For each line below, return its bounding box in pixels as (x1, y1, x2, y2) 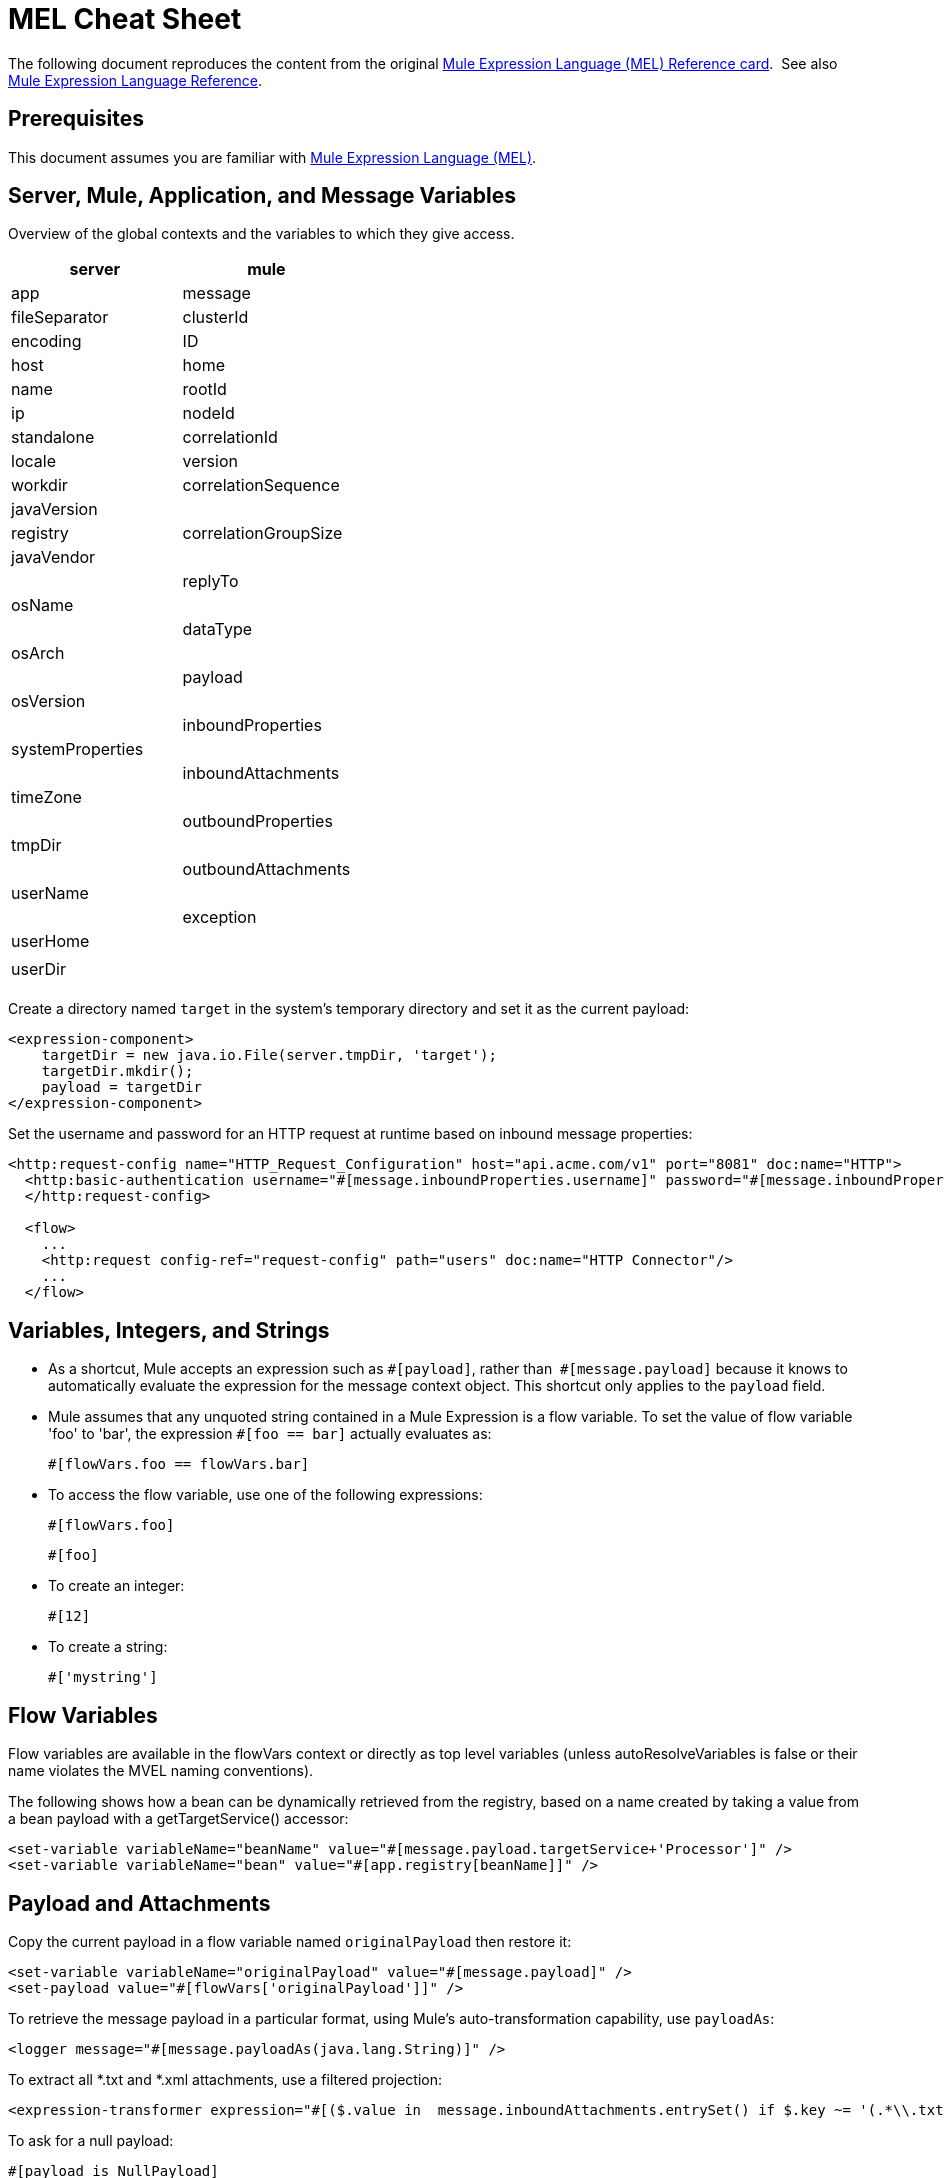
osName (11, 595, 74, 616)
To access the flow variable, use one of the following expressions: (48, 1486, 483, 1504)
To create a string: (48, 1638, 168, 1656)
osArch (11, 643, 65, 664)
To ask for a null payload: (8, 2131, 174, 2149)
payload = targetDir (41, 1079, 202, 1096)
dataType (182, 619, 253, 640)
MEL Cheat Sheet (8, 2, 242, 36)
